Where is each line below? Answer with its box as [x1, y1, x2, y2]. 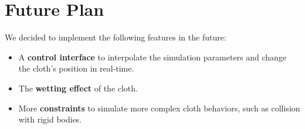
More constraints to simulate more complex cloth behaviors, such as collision [18, 101, 300, 114]
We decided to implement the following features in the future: [5, 31, 226, 43]
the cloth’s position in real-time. [18, 62, 134, 74]
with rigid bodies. [18, 113, 82, 125]
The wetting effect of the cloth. [18, 82, 138, 94]
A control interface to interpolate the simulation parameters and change [18, 50, 287, 63]
